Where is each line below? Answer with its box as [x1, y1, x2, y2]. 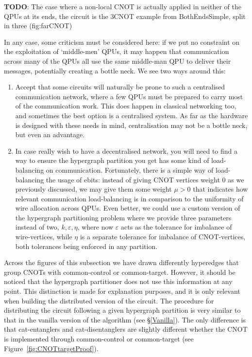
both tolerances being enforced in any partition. [15, 241, 158, 251]
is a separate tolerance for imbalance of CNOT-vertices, [80, 232, 246, 242]
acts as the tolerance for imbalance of [121, 222, 232, 232]
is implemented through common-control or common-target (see [4, 334, 194, 343]
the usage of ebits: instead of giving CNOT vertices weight [46, 174, 220, 184]
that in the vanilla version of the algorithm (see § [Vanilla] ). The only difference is [4, 314, 246, 324]
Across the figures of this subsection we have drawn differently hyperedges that [4, 257, 239, 268]
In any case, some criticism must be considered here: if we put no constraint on [4, 36, 240, 47]
